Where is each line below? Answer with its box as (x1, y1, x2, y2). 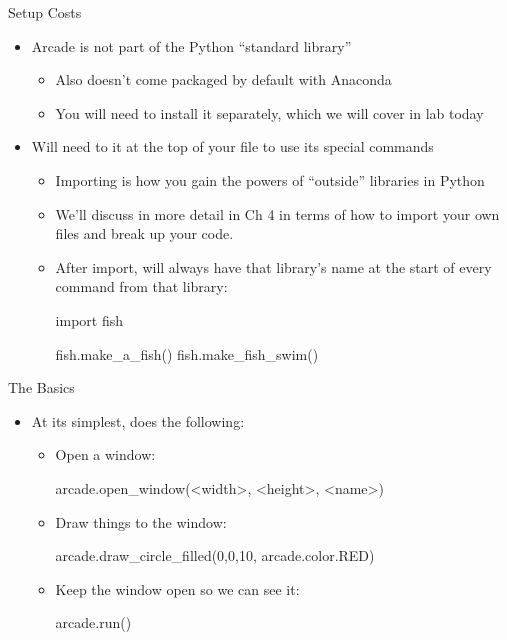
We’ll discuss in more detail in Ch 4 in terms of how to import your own (55, 203, 500, 224)
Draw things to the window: (55, 511, 227, 532)
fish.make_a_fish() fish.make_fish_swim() (55, 343, 319, 364)
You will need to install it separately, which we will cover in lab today (55, 102, 484, 123)
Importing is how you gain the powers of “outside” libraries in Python (55, 169, 485, 190)
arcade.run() (55, 612, 132, 633)
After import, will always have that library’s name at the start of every (55, 256, 492, 277)
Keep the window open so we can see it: (55, 578, 300, 599)
